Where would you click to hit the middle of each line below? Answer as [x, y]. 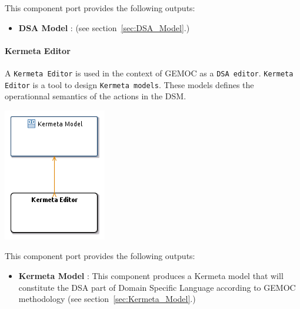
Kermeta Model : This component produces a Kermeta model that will [151, 276]
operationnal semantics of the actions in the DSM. [96, 96]
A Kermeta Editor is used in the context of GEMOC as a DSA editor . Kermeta [149, 73]
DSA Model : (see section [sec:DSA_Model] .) [104, 27]
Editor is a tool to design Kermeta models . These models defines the [129, 84]
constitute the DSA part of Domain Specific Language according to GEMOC [157, 287]
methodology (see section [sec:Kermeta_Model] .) [107, 299]
